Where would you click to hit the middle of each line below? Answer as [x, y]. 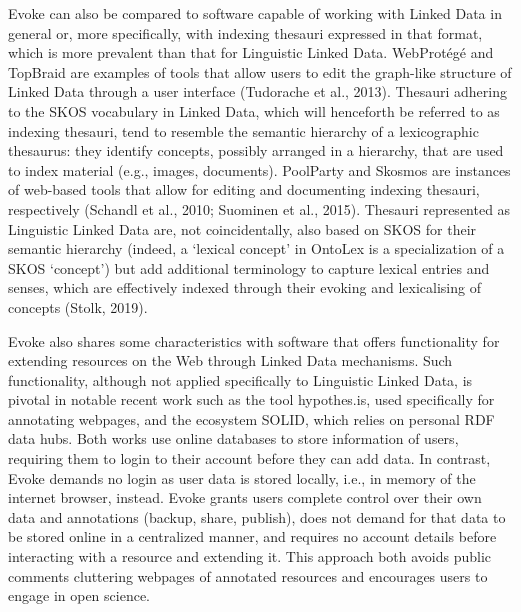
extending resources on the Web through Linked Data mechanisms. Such [230, 360]
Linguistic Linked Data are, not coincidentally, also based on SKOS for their [242, 228]
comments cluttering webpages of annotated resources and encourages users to [248, 575]
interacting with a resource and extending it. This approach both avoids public [250, 556]
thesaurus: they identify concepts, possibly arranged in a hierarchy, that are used [256, 150]
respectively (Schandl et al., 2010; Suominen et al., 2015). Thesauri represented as [259, 208]
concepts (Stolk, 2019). [78, 306]
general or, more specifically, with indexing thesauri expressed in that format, [245, 32]
